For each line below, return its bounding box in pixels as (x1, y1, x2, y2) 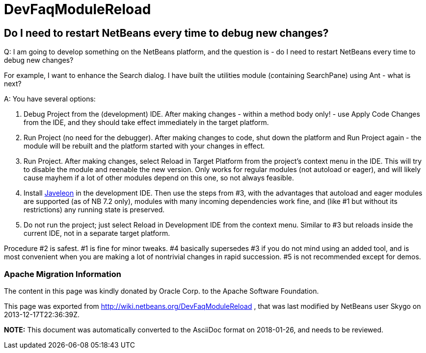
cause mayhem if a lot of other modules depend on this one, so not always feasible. (24, 174, 294, 182)
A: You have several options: (4, 95, 96, 103)
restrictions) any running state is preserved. (24, 205, 165, 214)
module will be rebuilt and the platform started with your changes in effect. (24, 142, 265, 151)
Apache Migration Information (4, 269, 121, 279)
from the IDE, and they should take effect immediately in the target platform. (24, 118, 269, 127)
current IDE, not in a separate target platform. (24, 229, 170, 238)
